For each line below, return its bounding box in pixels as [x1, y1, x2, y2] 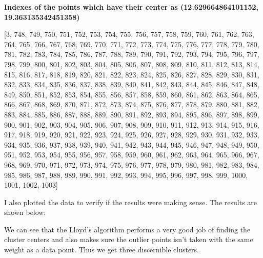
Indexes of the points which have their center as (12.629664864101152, [4, 2, 259, 12]
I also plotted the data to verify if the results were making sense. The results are [4, 196, 257, 207]
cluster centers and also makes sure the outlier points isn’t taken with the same [4, 234, 253, 245]
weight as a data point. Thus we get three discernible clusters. [4, 244, 199, 255]
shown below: [4, 207, 46, 217]
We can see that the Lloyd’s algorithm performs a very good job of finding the [4, 224, 251, 234]
